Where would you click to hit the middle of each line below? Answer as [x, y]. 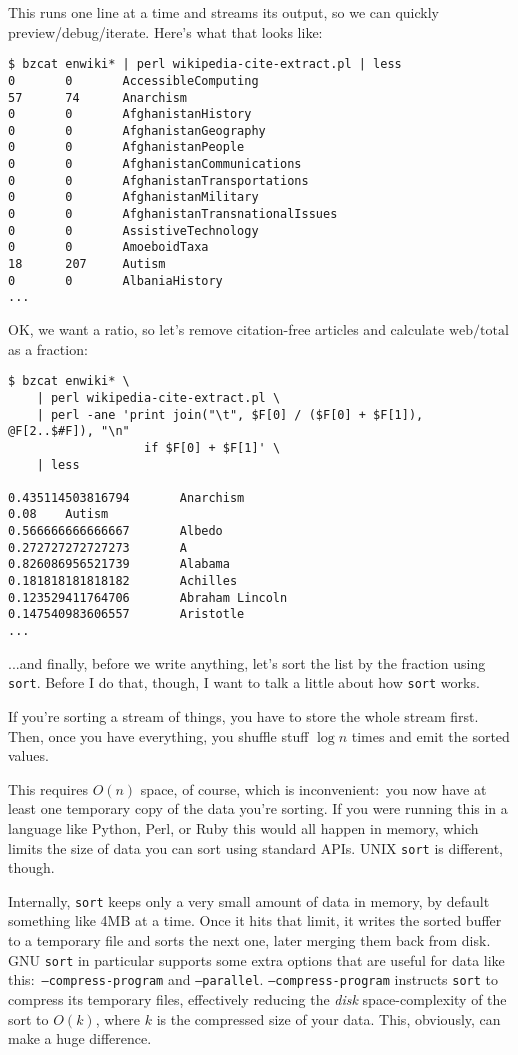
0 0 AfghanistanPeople [126, 147]
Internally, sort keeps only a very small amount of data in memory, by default [249, 900]
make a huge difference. [80, 1038]
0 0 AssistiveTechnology [133, 230]
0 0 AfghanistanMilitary [133, 197]
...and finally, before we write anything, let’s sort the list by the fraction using [247, 662]
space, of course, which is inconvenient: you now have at [313, 788]
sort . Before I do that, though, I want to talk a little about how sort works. [244, 682]
